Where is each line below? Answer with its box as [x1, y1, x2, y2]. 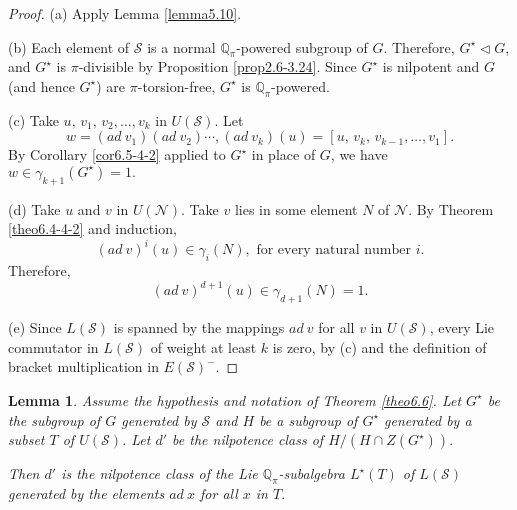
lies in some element [234, 198, 358, 219]
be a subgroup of [259, 409, 358, 430]
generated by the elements [8, 482, 165, 503]
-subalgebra [278, 463, 345, 484]
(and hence [8, 75, 75, 96]
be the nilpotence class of [172, 429, 324, 450]
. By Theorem [408, 198, 494, 219]
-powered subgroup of [236, 36, 368, 57]
